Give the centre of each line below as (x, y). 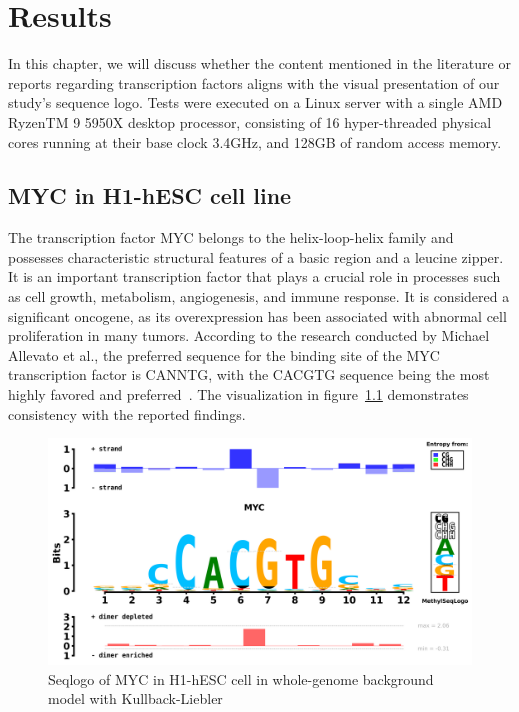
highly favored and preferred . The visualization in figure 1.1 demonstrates (238, 394)
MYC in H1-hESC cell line (150, 195)
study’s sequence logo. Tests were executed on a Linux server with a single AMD (255, 102)
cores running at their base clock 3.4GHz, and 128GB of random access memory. (255, 141)
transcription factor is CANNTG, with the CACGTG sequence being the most (249, 374)
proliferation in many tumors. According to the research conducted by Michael (249, 335)
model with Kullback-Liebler (135, 698)
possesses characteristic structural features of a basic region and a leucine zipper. (256, 256)
